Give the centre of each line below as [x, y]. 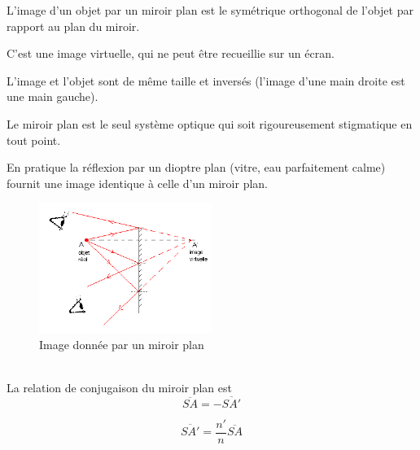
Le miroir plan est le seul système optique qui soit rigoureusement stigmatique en [210, 123]
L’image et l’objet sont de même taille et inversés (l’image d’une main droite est [206, 80]
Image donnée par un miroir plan [122, 344]
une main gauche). [52, 96]
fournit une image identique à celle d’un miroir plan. [137, 183]
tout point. [34, 140]
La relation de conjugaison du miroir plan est [119, 387]
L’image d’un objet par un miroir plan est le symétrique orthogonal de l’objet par [210, 10]
